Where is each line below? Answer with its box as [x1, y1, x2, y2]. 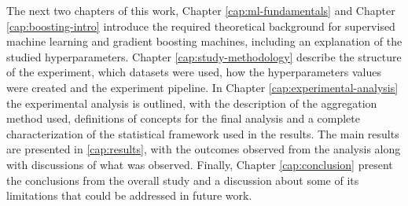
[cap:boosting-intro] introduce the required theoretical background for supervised [6, 17, 395, 34]
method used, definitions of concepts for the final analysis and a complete [6, 110, 360, 127]
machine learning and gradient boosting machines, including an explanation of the [6, 33, 402, 50]
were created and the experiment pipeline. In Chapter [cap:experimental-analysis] [6, 79, 399, 95]
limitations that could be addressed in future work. [6, 187, 252, 204]
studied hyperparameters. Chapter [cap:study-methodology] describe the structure [6, 48, 402, 64]
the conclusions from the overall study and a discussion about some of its [6, 171, 359, 188]
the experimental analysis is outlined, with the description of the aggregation [6, 94, 377, 111]
